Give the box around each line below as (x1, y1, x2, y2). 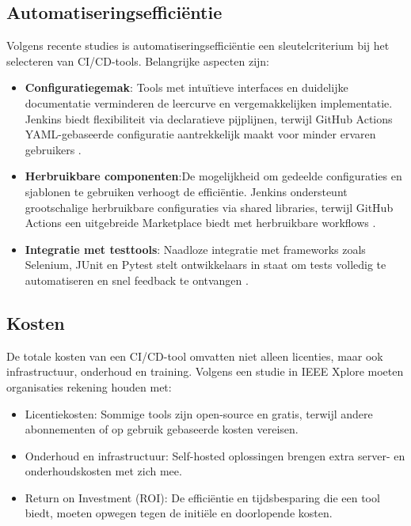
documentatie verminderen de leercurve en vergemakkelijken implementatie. (25, 94, 393, 111)
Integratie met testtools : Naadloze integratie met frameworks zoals (25, 240, 366, 257)
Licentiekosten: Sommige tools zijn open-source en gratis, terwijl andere (25, 405, 373, 422)
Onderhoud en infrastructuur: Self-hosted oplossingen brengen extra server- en (25, 447, 405, 464)
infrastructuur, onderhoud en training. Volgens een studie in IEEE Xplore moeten (6, 363, 404, 380)
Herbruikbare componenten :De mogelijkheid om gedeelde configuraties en (25, 168, 402, 184)
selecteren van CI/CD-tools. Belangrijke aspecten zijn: (6, 52, 269, 69)
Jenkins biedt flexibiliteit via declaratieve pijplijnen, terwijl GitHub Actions (25, 110, 393, 127)
